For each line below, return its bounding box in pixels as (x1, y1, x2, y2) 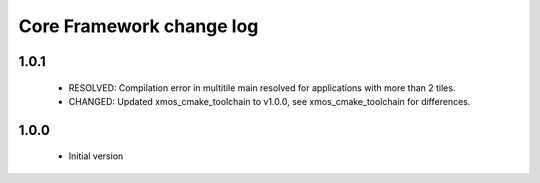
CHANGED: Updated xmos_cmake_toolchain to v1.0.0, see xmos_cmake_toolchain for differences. (68, 95, 471, 107)
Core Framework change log (18, 15, 259, 37)
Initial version (68, 150, 124, 162)
